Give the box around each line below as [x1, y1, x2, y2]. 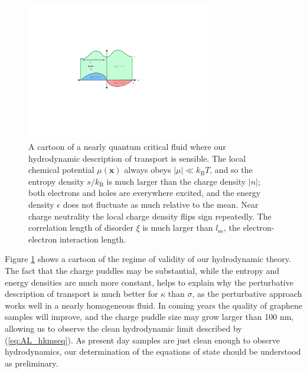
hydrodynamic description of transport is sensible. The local [28, 152, 246, 164]
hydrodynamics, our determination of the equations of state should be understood [5, 345, 301, 358]
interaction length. [59, 233, 126, 245]
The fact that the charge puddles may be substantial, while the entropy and [5, 264, 280, 276]
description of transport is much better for [5, 287, 158, 300]
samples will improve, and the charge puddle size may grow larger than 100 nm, [5, 310, 294, 323]
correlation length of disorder [28, 221, 133, 234]
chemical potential [28, 163, 94, 176]
